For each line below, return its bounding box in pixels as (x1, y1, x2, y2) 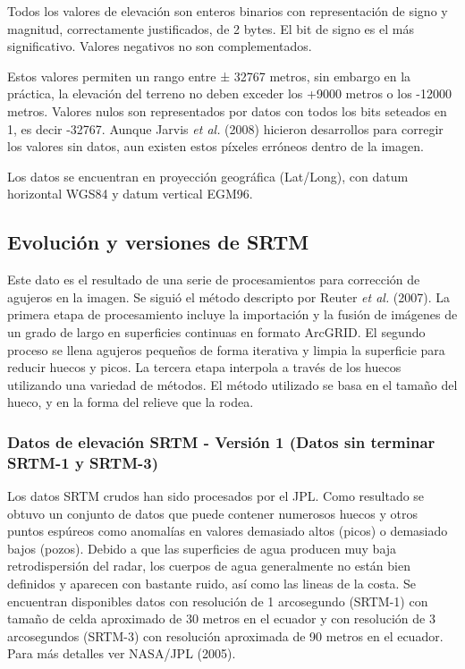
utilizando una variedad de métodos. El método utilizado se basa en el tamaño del (7, 375, 458, 394)
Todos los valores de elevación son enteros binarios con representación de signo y (7, 2, 448, 20)
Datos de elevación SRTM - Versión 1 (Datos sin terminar (7, 430, 435, 453)
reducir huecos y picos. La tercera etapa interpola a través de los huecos (7, 358, 402, 377)
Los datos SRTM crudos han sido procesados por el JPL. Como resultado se (7, 487, 425, 505)
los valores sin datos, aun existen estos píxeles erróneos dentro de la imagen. (7, 137, 424, 156)
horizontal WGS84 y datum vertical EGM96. (7, 184, 253, 203)
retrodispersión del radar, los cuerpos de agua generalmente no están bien (7, 556, 410, 575)
